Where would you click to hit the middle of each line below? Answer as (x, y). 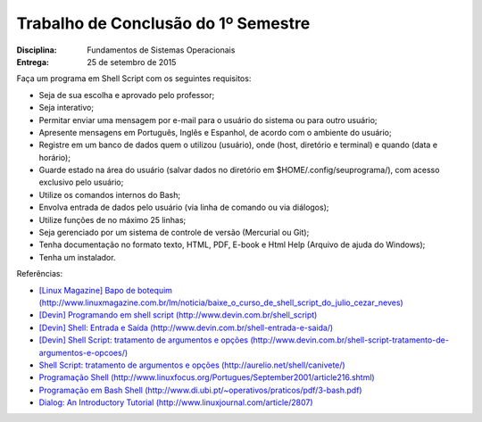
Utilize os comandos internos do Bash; (110, 194)
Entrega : (33, 62)
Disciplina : (37, 50)
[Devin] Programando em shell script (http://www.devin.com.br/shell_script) (178, 315)
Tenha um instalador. (77, 257)
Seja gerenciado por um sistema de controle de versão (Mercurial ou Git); (174, 233)
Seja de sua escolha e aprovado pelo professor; (127, 95)
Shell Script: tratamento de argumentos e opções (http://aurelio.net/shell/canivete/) (192, 365)
